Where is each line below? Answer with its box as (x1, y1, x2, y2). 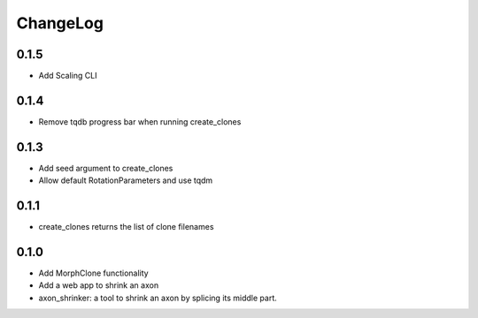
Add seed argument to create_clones (38, 163, 173, 173)
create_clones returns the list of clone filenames (38, 222, 214, 232)
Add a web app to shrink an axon (38, 280, 159, 291)
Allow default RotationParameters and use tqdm (38, 175, 213, 185)
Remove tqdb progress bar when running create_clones (38, 116, 242, 127)
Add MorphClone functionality (38, 268, 150, 278)
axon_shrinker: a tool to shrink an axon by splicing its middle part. (38, 292, 278, 303)
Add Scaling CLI (38, 71, 97, 81)
